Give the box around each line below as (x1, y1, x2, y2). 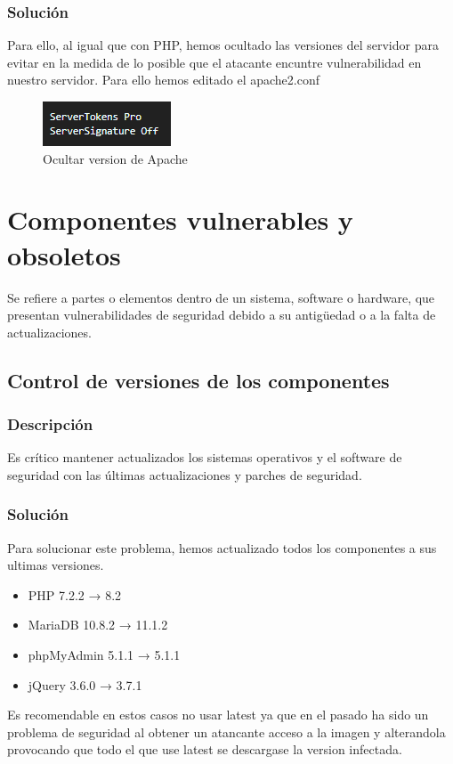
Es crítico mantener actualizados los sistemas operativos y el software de (7, 448, 402, 467)
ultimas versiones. (7, 556, 104, 574)
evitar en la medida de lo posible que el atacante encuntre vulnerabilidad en (7, 53, 422, 71)
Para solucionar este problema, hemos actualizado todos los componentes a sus (7, 538, 437, 557)
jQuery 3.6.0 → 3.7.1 (28, 675, 142, 694)
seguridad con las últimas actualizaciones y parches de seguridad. (7, 465, 362, 484)
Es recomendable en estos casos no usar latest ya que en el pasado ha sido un (7, 705, 429, 724)
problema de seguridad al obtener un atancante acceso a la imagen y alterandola (7, 722, 446, 741)
